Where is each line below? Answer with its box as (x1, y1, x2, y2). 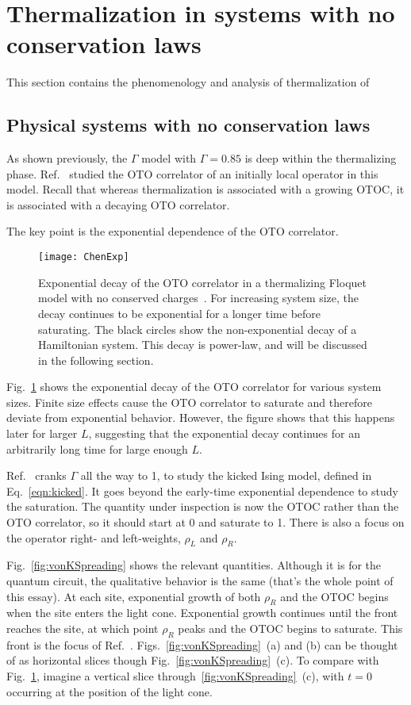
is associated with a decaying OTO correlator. (6, 196, 230, 213)
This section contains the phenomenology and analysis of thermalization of (6, 74, 370, 90)
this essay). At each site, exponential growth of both (6, 588, 261, 604)
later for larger (6, 425, 78, 442)
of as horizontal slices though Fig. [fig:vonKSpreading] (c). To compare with (6, 652, 379, 669)
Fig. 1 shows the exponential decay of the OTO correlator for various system (6, 378, 382, 395)
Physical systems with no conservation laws (6, 113, 371, 137)
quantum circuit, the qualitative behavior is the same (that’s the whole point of (6, 573, 394, 589)
